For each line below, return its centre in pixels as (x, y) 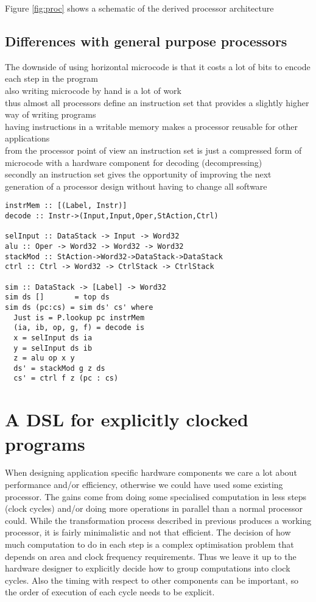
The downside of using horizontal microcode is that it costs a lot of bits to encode (158, 66)
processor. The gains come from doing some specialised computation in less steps (156, 496)
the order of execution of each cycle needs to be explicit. (110, 592)
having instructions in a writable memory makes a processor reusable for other (152, 126)
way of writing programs (51, 114)
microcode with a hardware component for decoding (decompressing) (134, 162)
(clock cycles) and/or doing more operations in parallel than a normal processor (154, 508)
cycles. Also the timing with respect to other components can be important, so (152, 580)
